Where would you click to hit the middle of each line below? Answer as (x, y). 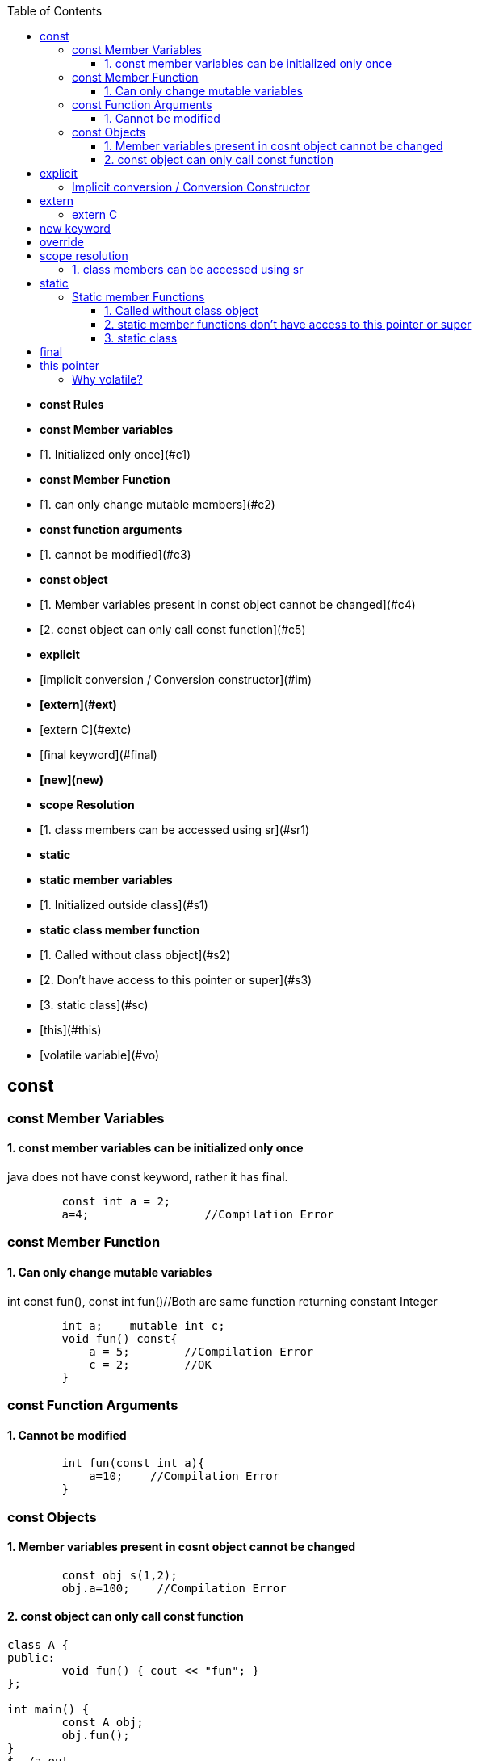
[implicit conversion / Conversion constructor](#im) (176, 679)
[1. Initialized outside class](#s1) (124, 905)
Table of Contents (55, 11)
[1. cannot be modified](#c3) (115, 554)
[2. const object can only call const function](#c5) (173, 629)
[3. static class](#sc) (94, 1005)
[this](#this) (71, 1030)
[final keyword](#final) (99, 755)
